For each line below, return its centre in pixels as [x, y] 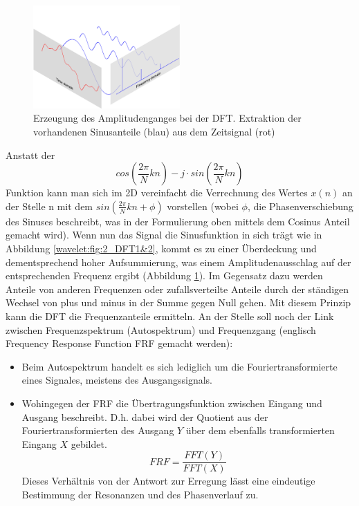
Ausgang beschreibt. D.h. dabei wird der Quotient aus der [145, 416]
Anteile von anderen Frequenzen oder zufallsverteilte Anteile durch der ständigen [177, 289]
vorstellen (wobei [203, 206]
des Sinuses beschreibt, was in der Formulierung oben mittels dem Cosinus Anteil [178, 221]
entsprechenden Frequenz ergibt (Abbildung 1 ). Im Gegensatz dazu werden [164, 275]
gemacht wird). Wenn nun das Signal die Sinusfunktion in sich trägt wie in [164, 235]
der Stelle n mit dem [49, 206]
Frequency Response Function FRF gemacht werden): [119, 343]
